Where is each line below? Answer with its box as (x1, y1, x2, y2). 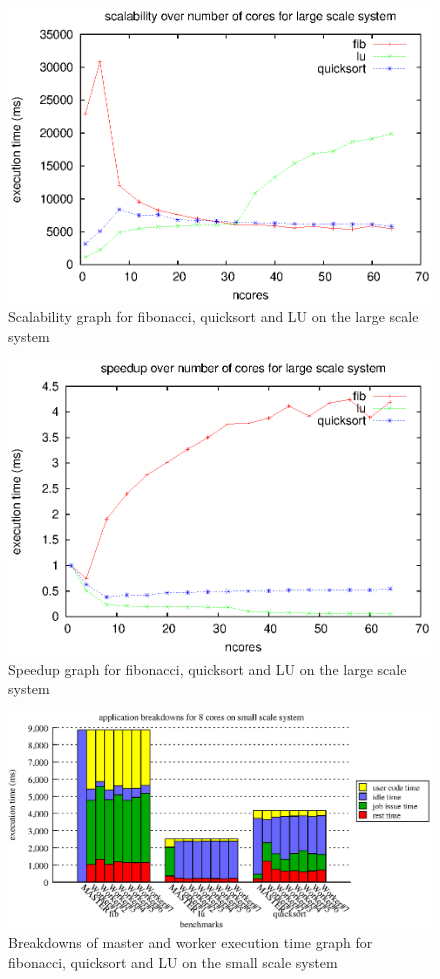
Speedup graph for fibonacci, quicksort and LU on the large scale (8, 658, 407, 679)
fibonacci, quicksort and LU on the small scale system (8, 951, 338, 972)
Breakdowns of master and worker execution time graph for (8, 932, 373, 952)
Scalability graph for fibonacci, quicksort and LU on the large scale (8, 306, 419, 327)
